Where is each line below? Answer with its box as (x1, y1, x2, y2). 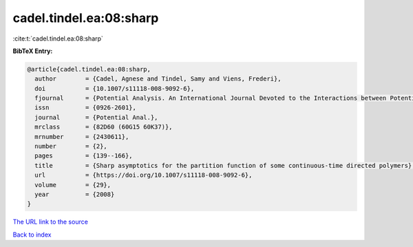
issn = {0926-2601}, (34, 104, 137, 111)
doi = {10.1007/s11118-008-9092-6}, (34, 85, 195, 92)
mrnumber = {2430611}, (34, 133, 129, 140)
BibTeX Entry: (12, 47, 53, 55)
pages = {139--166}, (34, 152, 134, 160)
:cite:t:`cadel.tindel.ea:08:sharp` (12, 34, 103, 43)
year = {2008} (34, 191, 115, 198)
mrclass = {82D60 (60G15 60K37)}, (34, 123, 173, 131)
